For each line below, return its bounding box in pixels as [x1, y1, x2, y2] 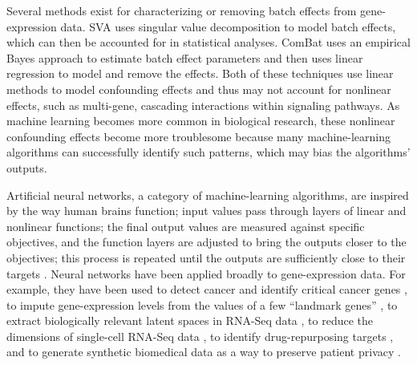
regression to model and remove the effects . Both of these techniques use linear [6, 65, 394, 82]
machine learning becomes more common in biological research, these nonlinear [6, 112, 395, 129]
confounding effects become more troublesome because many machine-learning [6, 128, 391, 144]
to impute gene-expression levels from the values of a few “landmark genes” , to [6, 296, 398, 313]
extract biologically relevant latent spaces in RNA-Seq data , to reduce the [6, 312, 373, 329]
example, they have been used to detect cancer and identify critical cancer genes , [6, 281, 407, 298]
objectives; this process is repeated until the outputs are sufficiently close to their [6, 249, 406, 266]
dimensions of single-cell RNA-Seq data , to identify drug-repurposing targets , [6, 327, 394, 344]
